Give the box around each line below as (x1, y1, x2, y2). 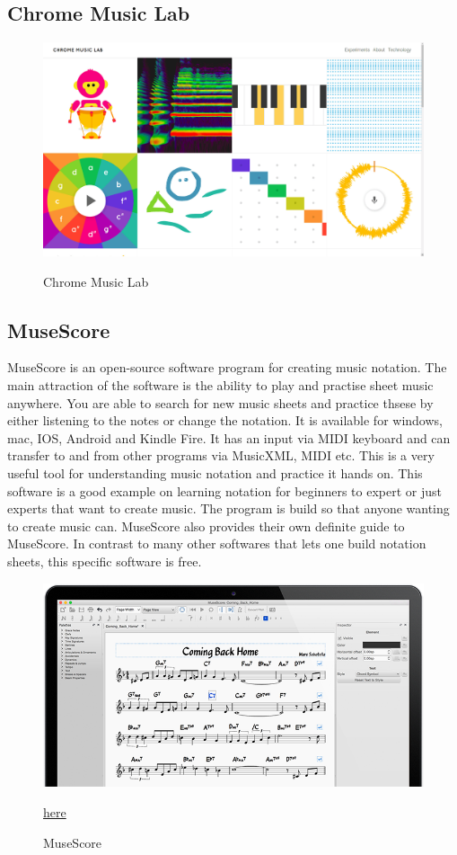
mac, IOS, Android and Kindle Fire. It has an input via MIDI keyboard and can (7, 428, 451, 447)
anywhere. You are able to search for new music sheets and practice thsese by (7, 393, 434, 412)
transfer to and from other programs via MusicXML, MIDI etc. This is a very (7, 446, 435, 465)
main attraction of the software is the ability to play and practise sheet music (7, 376, 434, 395)
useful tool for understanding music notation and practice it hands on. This (7, 464, 423, 483)
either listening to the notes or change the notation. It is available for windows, (7, 411, 443, 430)
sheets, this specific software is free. (7, 552, 202, 571)
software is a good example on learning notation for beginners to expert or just (7, 481, 442, 500)
